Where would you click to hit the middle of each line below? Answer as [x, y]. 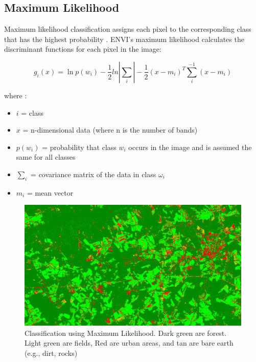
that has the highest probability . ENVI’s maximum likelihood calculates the [124, 39]
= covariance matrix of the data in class [94, 174]
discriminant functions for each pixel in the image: [83, 49]
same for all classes [46, 157]
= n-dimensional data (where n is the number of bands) [110, 130]
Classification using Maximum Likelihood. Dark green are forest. [126, 333]
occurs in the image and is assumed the [190, 147]
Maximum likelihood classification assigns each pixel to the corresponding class [128, 29]
